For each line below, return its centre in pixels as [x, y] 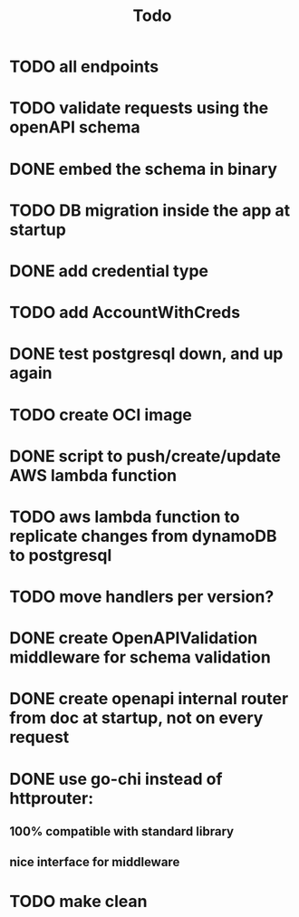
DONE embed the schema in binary [144, 169]
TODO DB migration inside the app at [150, 210]
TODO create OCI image [101, 415]
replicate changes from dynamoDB [143, 536]
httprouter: [52, 798]
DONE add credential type [109, 270]
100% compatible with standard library [121, 831]
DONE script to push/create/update [145, 456]
